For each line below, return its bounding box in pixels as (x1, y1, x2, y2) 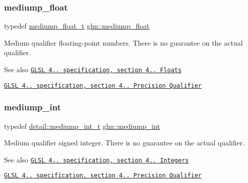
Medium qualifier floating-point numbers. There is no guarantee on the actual (4, 37, 243, 48)
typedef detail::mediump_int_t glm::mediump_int (4, 120, 160, 131)
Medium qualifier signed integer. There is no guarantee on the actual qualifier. (4, 137, 245, 148)
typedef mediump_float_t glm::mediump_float (4, 21, 150, 31)
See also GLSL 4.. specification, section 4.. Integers (4, 154, 189, 164)
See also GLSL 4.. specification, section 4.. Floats (4, 64, 182, 74)
